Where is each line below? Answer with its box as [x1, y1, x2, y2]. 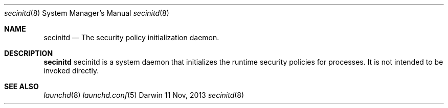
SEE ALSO [4, 82, 39, 91]
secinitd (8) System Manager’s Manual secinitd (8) [4, 9, 169, 17]
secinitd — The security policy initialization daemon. [43, 33, 219, 42]
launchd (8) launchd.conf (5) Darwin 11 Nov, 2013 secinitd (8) [43, 91, 244, 99]
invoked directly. [43, 66, 99, 75]
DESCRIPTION [4, 49, 53, 58]
